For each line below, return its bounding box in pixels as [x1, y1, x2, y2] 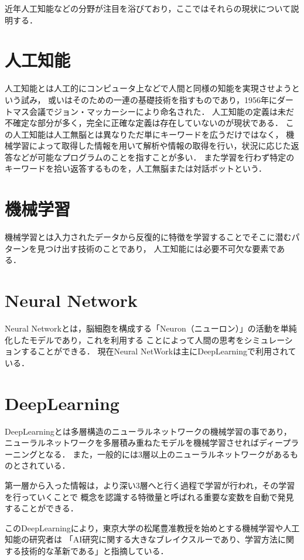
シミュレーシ [244, 333, 293, 346]
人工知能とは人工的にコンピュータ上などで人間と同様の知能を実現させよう [5, 82, 292, 94]
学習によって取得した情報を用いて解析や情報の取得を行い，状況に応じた [12, 139, 291, 152]
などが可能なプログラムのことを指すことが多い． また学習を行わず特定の [12, 151, 295, 163]
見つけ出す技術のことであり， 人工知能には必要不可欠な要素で [37, 242, 277, 254]
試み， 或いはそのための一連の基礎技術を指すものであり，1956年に [21, 93, 277, 105]
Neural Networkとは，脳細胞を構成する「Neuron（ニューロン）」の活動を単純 [5, 322, 297, 334]
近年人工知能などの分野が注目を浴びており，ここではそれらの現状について [5, 2, 291, 14]
